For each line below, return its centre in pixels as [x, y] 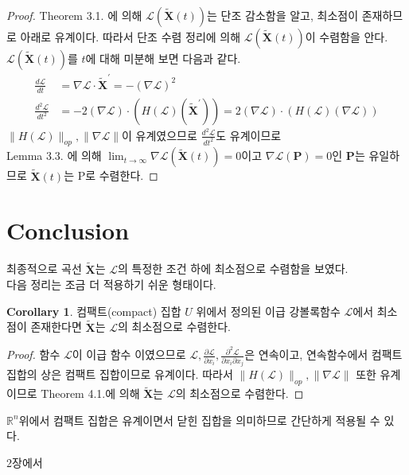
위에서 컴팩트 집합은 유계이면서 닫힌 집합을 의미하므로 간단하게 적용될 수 [199, 420]
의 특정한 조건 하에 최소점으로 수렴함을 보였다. [233, 269]
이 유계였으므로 [160, 135]
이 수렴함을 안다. [347, 37]
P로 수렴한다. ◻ [118, 175]
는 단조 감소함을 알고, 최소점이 [283, 15]
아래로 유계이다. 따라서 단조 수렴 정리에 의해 [130, 37]
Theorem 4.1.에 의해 [90, 393]
